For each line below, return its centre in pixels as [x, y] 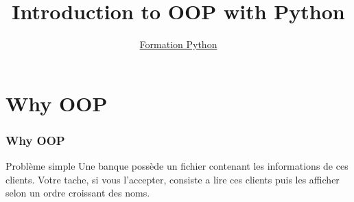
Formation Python [178, 44]
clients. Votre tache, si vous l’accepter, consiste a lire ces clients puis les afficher [173, 179]
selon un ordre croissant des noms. [78, 193]
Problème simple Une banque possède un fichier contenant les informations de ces [177, 166]
